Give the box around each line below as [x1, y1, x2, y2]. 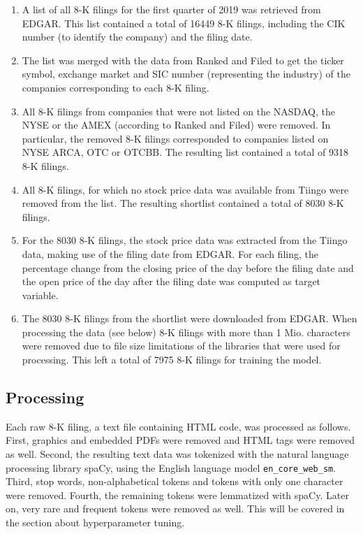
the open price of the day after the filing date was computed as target [22, 274, 321, 289]
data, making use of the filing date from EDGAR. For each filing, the [22, 246, 318, 261]
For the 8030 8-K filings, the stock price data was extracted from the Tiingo [22, 233, 348, 247]
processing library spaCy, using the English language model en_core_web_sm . [6, 460, 336, 475]
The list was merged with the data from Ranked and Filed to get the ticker [22, 52, 344, 67]
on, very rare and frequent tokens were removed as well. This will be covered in [6, 501, 345, 516]
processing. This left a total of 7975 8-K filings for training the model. [22, 352, 322, 367]
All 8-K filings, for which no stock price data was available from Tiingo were [22, 182, 349, 196]
